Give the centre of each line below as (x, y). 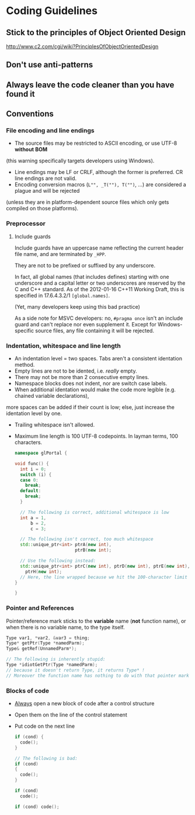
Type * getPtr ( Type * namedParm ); (45, 643)
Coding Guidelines (52, 11)
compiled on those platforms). (42, 209)
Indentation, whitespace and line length (63, 346)
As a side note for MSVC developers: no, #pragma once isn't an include (99, 318)
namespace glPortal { (41, 453)
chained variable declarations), (52, 396)
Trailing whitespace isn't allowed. (55, 425)
